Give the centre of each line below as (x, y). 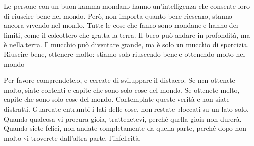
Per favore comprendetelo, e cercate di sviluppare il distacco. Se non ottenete (120, 80)
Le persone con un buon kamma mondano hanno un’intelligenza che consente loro (127, 6)
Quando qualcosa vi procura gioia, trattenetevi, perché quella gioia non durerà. (123, 118)
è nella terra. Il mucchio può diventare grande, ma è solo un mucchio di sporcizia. (127, 44)
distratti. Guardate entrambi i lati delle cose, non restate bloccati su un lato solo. (126, 109)
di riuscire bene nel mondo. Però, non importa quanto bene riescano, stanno (118, 15)
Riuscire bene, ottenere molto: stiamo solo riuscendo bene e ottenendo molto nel (125, 54)
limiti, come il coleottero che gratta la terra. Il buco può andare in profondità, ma (127, 35)
